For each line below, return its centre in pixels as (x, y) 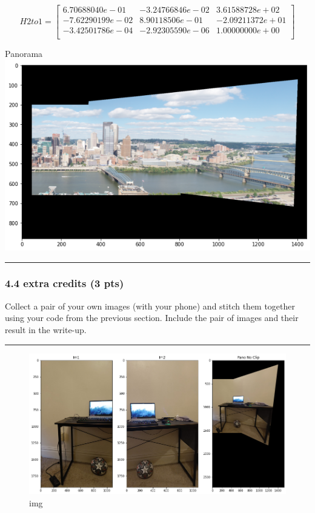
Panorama (24, 54)
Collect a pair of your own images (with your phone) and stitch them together (150, 306)
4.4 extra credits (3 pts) (65, 283)
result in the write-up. (46, 329)
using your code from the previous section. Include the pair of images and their (152, 318)
